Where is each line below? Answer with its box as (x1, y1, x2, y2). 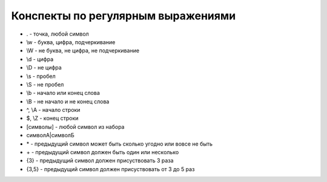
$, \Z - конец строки (26, 115, 79, 122)
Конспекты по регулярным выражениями (11, 9, 236, 22)
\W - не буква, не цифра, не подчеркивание (26, 47, 139, 54)
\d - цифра (26, 55, 54, 63)
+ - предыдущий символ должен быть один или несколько (26, 149, 179, 156)
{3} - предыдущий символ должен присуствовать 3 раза (26, 157, 174, 164)
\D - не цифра (26, 64, 62, 71)
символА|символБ (26, 132, 75, 139)
